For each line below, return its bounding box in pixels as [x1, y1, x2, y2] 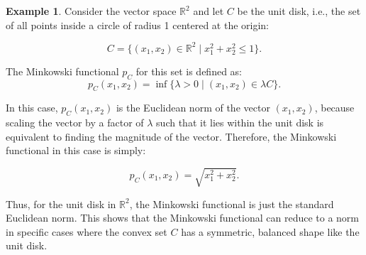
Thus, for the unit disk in [6, 196, 116, 211]
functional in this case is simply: [6, 143, 146, 158]
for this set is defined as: [135, 63, 243, 78]
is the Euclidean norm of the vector [116, 100, 270, 115]
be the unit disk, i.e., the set [237, 4, 361, 18]
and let [193, 4, 224, 18]
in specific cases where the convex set [6, 224, 167, 239]
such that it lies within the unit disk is [156, 115, 324, 130]
